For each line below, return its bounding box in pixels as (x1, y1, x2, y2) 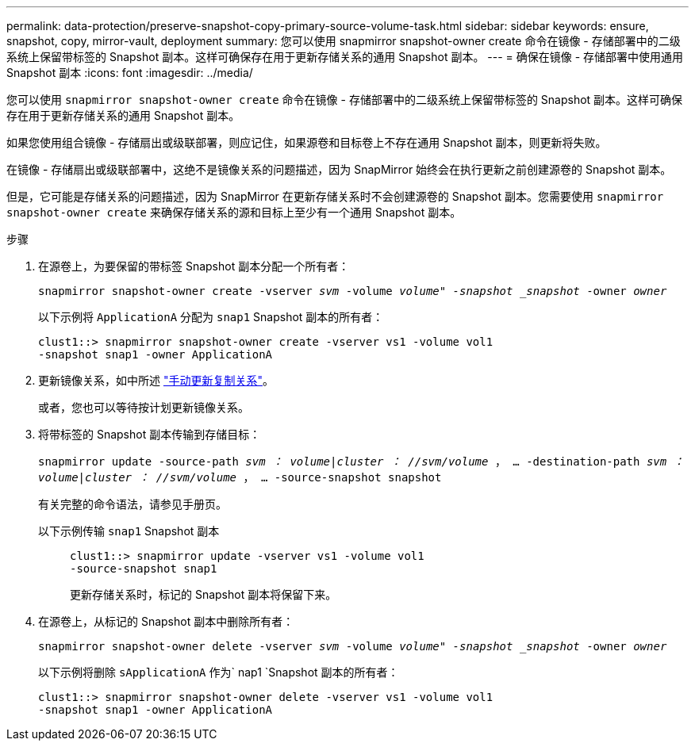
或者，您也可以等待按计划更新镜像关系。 (38, 400, 249, 414)
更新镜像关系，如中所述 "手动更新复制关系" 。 (38, 373, 274, 387)
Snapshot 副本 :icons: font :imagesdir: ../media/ (6, 66, 253, 79)
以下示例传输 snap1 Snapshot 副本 (38, 524, 220, 538)
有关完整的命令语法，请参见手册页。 (38, 497, 227, 511)
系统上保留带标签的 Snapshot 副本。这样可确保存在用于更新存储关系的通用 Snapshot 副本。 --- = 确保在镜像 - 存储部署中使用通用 (6, 50, 684, 63)
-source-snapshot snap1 (70, 562, 217, 575)
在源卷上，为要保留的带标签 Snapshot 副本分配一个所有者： (38, 259, 350, 273)
